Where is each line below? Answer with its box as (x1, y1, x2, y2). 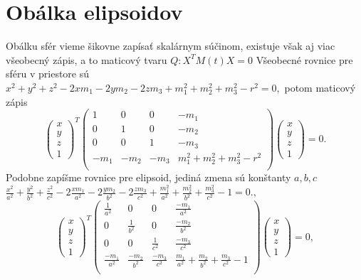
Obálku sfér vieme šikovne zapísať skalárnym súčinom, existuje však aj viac (6, 38, 335, 53)
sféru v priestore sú (6, 66, 90, 81)
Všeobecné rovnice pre (256, 52, 353, 67)
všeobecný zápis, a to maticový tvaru (6, 52, 167, 67)
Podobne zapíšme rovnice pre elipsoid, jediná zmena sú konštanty (6, 169, 291, 184)
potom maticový (284, 80, 356, 95)
